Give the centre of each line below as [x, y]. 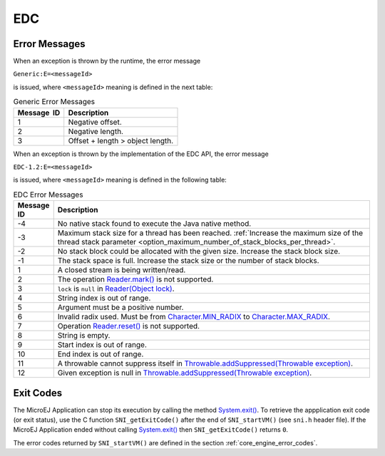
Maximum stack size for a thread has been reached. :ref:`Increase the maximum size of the [210, 233]
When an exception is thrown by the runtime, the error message [107, 61]
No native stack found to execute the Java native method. [154, 224]
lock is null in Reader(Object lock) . [116, 289]
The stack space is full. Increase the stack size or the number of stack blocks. [189, 261]
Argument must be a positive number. [120, 308]
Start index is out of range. [102, 345]
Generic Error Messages [54, 102]
